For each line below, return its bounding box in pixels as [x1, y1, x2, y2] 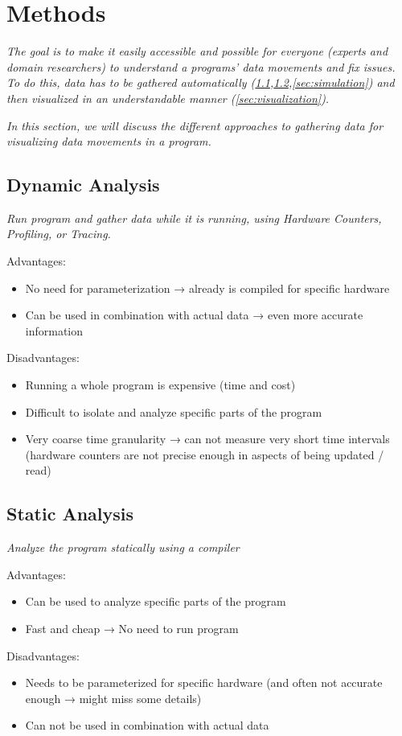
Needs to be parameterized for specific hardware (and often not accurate [25, 674, 383, 691]
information [25, 322, 84, 339]
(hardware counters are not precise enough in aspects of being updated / [25, 446, 384, 463]
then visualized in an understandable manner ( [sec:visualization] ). [6, 89, 330, 106]
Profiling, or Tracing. [6, 225, 111, 242]
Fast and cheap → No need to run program [25, 620, 239, 636]
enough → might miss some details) [25, 689, 202, 706]
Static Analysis [6, 501, 134, 526]
